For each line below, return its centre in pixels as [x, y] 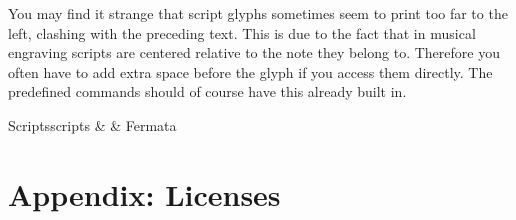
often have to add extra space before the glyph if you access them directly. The [250, 71]
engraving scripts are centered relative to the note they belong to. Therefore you [254, 52]
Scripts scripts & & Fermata [92, 124]
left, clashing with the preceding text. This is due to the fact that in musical [242, 32]
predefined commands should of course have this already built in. [207, 91]
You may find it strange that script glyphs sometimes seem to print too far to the [258, 13]
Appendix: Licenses [144, 193]
